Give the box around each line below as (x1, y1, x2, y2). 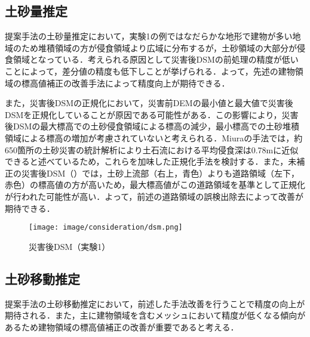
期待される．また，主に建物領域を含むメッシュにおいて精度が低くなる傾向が (5, 309, 306, 321)
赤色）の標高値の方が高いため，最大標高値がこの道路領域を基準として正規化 (5, 178, 305, 191)
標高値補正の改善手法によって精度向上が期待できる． (21, 76, 230, 89)
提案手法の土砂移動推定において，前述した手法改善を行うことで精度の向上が (5, 297, 305, 310)
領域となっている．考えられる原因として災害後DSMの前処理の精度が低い (13, 53, 299, 66)
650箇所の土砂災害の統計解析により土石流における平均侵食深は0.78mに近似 (5, 143, 299, 156)
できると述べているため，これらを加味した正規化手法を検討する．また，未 (5, 155, 297, 168)
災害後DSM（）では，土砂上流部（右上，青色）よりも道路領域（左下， (21, 166, 300, 179)
